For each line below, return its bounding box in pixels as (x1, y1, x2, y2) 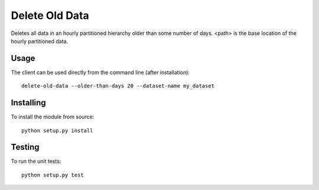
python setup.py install (21, 127, 93, 134)
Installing (11, 98, 47, 108)
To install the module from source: (11, 113, 95, 121)
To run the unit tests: (11, 157, 61, 165)
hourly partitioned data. (11, 37, 69, 44)
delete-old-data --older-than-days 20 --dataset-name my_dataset (21, 83, 215, 89)
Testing (11, 142, 40, 152)
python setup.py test (21, 172, 84, 178)
